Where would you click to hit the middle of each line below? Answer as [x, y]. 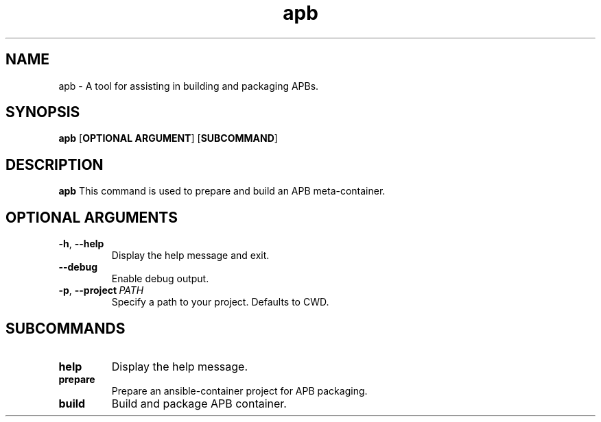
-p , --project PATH [101, 290]
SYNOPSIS [43, 112]
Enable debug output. [160, 279]
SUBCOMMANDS [66, 328]
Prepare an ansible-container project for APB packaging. [239, 390]
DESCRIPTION [55, 164]
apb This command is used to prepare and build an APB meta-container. [222, 191]
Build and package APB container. [199, 403]
